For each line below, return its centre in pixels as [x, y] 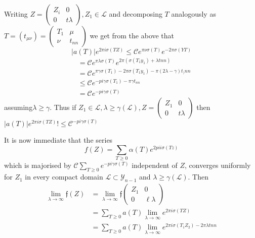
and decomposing [136, 14]
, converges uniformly [218, 165]
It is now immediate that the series [58, 140]
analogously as [194, 14]
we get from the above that [132, 35]
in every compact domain [64, 177]
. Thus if [63, 107]
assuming [18, 107]
